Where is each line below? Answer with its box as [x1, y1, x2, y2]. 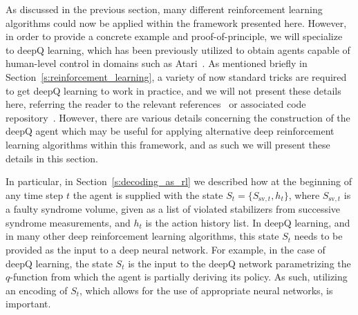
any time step [6, 187, 64, 202]
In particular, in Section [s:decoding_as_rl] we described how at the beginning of [6, 174, 352, 189]
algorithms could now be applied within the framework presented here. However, [6, 15, 347, 30]
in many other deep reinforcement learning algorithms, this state [6, 229, 279, 243]
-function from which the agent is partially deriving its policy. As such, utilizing [10, 269, 348, 284]
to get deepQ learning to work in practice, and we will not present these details [6, 83, 341, 97]
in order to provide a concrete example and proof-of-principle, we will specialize [6, 29, 343, 44]
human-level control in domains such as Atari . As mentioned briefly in [6, 56, 308, 70]
